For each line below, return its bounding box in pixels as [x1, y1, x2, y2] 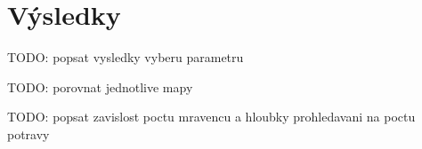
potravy [7, 124, 50, 143]
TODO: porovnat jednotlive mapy [7, 77, 193, 96]
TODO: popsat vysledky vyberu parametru [7, 48, 244, 67]
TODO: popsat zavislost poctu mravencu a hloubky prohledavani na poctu [7, 107, 416, 126]
